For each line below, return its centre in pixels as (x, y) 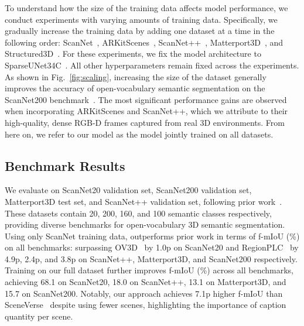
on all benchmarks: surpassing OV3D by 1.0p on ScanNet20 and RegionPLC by (152, 247)
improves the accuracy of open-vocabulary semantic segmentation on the (135, 88)
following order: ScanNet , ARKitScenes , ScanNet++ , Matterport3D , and (144, 42)
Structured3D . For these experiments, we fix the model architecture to (133, 54)
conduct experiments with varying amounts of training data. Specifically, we (141, 19)
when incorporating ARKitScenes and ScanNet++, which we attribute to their (146, 111)
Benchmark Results (65, 165)
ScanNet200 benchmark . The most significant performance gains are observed (146, 99)
